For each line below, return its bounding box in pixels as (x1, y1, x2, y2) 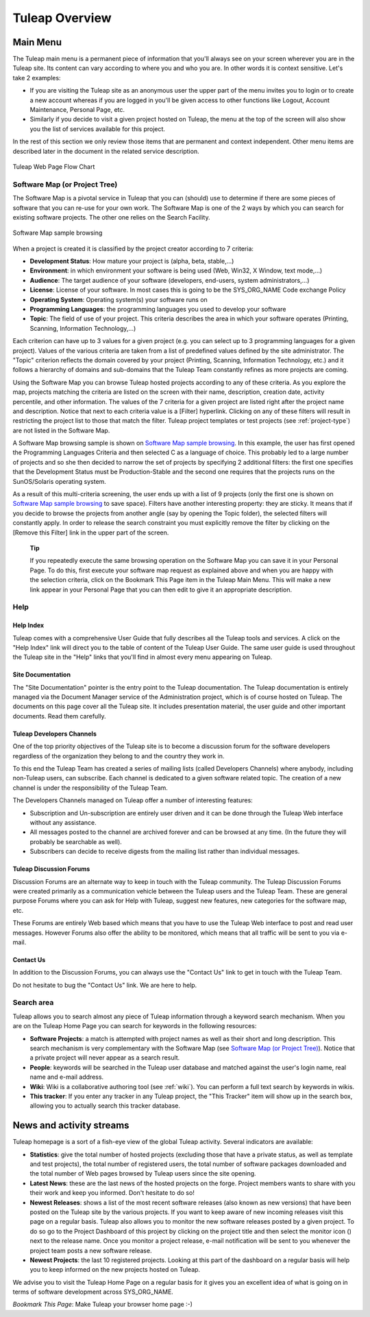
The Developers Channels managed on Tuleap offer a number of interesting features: (12, 796, 253, 804)
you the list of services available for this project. (29, 124, 166, 133)
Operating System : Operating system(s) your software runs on (29, 295, 208, 303)
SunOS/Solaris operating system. (12, 477, 106, 485)
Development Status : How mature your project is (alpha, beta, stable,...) (29, 257, 234, 266)
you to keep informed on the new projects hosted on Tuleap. (29, 1266, 201, 1274)
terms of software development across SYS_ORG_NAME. (12, 1287, 174, 1296)
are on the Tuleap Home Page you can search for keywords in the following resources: (12, 1022, 257, 1030)
